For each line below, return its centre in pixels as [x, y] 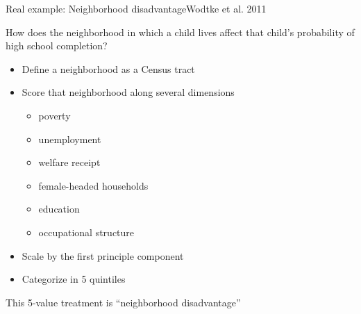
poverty [54, 115]
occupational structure [86, 232]
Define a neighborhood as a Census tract [108, 68]
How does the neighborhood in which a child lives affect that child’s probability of [180, 32]
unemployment [70, 139]
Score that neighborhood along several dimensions [128, 92]
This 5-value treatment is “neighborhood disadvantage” [123, 302]
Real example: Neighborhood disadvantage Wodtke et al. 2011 [136, 8]
